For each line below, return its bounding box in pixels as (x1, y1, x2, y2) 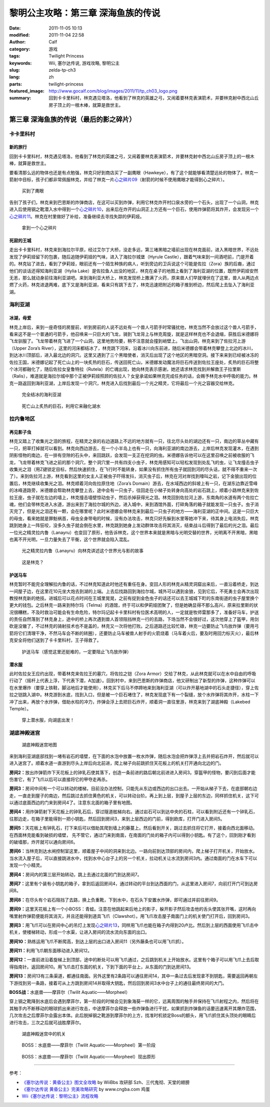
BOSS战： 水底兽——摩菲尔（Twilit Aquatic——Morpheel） (9, 989, 130, 995)
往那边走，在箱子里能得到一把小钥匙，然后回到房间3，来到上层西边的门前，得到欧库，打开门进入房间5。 (9, 816, 225, 822)
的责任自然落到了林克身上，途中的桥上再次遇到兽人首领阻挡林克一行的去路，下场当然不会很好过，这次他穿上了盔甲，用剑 (9, 616, 259, 622)
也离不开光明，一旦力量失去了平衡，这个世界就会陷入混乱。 (9, 536, 132, 542)
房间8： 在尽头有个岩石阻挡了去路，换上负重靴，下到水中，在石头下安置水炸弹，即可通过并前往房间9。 (9, 897, 221, 903)
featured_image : (9, 88, 44, 94)
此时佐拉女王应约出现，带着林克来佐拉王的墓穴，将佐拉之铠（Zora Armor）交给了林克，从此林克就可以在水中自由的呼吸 (9, 671, 256, 677)
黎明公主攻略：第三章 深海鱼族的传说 (9, 8, 160, 19)
